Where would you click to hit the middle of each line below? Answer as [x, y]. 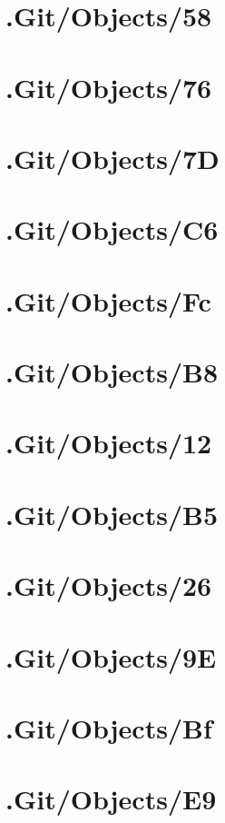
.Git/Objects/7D [112, 158]
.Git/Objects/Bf [109, 727]
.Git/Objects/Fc [108, 300]
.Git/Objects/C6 [112, 229]
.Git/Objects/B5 [112, 514]
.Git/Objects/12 [109, 443]
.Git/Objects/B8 [112, 372]
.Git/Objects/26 [109, 585]
